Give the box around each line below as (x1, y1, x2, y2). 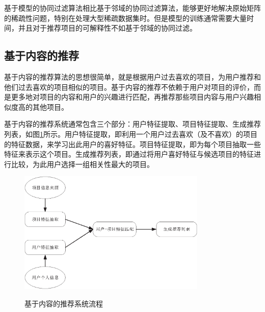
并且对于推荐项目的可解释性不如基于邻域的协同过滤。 (18, 22, 197, 33)
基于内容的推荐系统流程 (24, 298, 103, 308)
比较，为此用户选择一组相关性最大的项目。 (11, 158, 154, 169)
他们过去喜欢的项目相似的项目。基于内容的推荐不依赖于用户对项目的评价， (4, 81, 254, 92)
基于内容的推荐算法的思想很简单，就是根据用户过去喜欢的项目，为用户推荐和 (4, 71, 261, 82)
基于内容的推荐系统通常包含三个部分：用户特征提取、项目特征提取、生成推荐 (4, 118, 261, 129)
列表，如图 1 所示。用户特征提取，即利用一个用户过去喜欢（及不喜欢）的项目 (4, 128, 257, 139)
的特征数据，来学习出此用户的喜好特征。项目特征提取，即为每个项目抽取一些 (4, 138, 261, 149)
